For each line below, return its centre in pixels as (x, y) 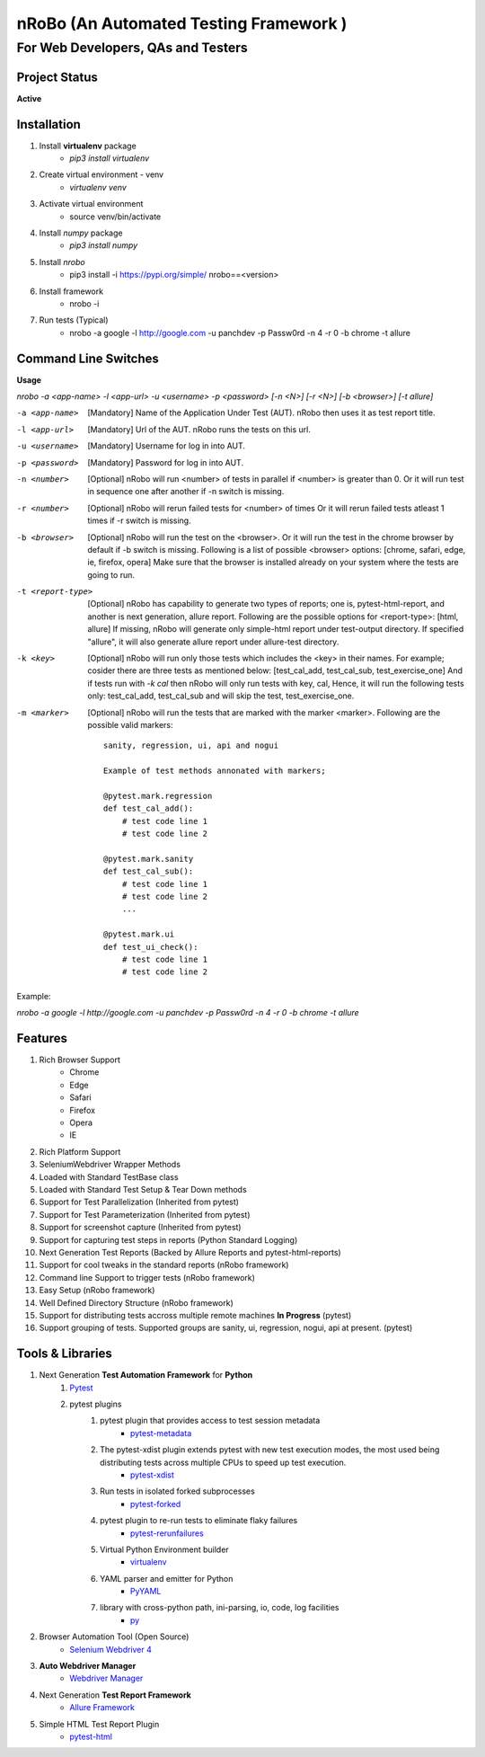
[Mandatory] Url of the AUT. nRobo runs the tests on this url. (199, 429)
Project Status (57, 77)
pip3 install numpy (104, 245)
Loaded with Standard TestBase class (109, 1176)
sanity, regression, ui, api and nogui (191, 745)
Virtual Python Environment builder (164, 1549)
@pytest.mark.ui (139, 934)
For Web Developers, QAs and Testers (132, 48)
